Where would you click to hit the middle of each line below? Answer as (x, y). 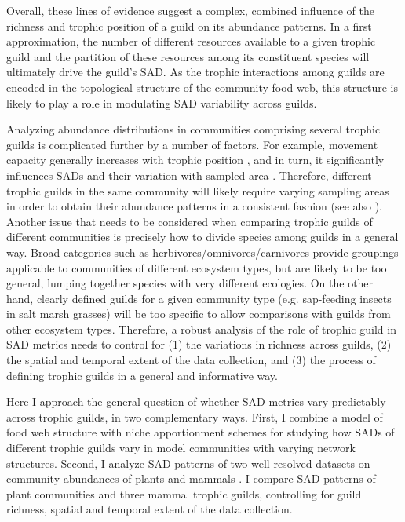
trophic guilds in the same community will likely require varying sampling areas (198, 190)
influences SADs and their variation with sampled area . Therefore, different (189, 175)
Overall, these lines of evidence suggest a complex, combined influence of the (190, 10)
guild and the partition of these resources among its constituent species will (188, 56)
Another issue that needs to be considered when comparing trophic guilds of (190, 221)
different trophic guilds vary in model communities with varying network (181, 448)
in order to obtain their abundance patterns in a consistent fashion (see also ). (194, 206)
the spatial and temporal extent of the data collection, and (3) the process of (191, 360)
